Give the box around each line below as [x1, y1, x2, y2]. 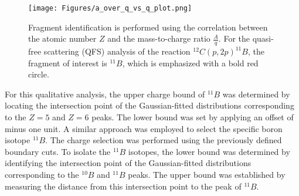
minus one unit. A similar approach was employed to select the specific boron [5, 122, 283, 134]
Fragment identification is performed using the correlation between [28, 21, 268, 33]
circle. [28, 68, 49, 80]
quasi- [252, 32, 274, 45]
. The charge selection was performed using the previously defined [45, 134, 282, 146]
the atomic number [28, 32, 97, 45]
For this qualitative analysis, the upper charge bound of [5, 87, 205, 100]
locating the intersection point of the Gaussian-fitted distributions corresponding [5, 99, 294, 111]
